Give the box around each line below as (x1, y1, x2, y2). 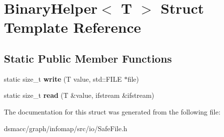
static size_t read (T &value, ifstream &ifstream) (4, 90, 155, 100)
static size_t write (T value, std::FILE (4, 73, 122, 84)
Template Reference (4, 17, 141, 37)
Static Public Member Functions (4, 50, 172, 66)
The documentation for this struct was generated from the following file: (4, 106, 221, 116)
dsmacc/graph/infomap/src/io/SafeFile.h (4, 123, 128, 133)
